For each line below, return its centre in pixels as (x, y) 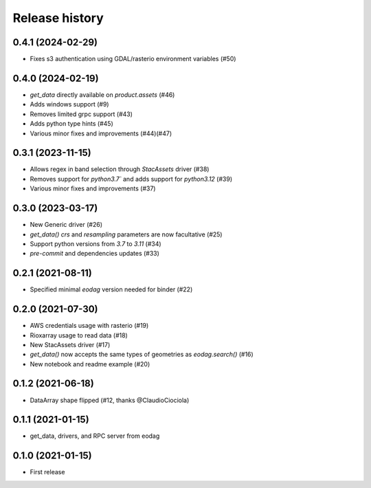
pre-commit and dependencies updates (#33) (94, 254)
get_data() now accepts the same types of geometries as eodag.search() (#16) (142, 355)
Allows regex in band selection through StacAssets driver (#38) (120, 169)
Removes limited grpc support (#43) (81, 114)
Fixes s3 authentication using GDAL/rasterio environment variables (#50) (133, 59)
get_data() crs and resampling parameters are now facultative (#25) (126, 234)
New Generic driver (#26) (66, 225)
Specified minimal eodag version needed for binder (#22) (111, 289)
